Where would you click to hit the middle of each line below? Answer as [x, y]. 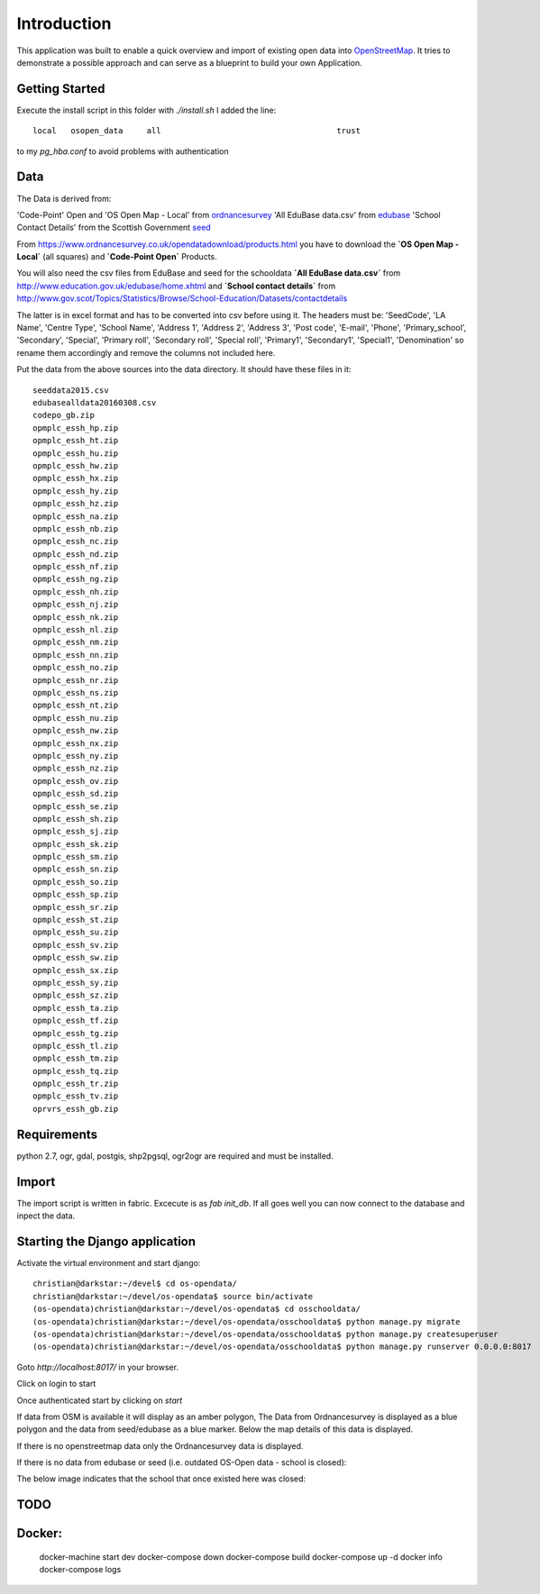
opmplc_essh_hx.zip [76, 478]
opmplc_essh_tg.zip [76, 1033]
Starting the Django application [106, 1241]
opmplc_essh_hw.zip [76, 465]
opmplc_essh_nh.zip [76, 592]
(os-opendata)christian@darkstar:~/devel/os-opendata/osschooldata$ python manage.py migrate [247, 1321]
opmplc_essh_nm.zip [76, 642]
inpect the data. [46, 1216]
